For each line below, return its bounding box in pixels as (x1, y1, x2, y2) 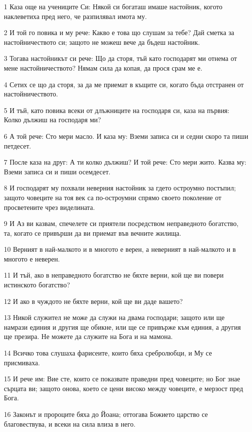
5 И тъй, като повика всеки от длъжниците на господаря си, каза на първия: (4, 105, 230, 115)
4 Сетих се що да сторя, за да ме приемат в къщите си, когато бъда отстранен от (4, 79, 244, 89)
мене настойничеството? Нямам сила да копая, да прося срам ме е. (4, 62, 202, 73)
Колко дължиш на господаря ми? (4, 114, 101, 125)
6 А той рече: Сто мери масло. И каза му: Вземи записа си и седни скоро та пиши (4, 131, 249, 141)
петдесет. (4, 140, 31, 150)
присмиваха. (4, 357, 40, 367)
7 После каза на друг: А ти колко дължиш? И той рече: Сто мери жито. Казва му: (4, 157, 247, 167)
